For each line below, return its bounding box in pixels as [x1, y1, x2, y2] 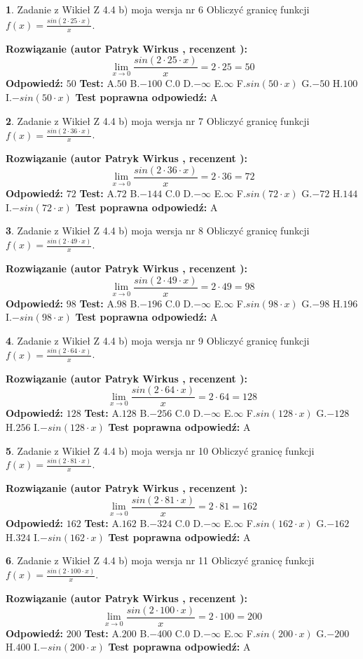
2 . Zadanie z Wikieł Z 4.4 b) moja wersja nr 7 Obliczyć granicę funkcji [6, 113, 310, 128]
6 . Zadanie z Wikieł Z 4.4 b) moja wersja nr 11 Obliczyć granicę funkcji [6, 553, 315, 568]
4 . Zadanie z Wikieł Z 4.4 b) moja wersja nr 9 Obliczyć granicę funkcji [6, 333, 310, 347]
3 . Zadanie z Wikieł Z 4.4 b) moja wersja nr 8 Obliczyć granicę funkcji [6, 223, 310, 238]
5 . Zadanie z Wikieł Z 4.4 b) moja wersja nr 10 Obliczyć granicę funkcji [6, 443, 315, 458]
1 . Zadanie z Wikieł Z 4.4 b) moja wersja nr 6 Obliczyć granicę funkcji [6, 2, 310, 16]
